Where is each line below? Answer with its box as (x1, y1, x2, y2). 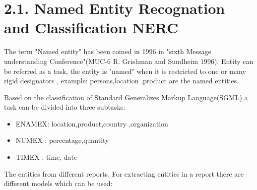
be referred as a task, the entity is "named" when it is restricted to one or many (4, 65, 246, 76)
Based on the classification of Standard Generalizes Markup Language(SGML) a (4, 92, 248, 102)
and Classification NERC (4, 17, 179, 38)
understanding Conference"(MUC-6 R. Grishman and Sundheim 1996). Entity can (4, 56, 254, 66)
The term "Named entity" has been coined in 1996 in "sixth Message (4, 46, 211, 57)
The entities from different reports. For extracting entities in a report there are (4, 168, 244, 179)
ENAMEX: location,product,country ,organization (15, 118, 168, 128)
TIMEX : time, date (15, 152, 77, 162)
